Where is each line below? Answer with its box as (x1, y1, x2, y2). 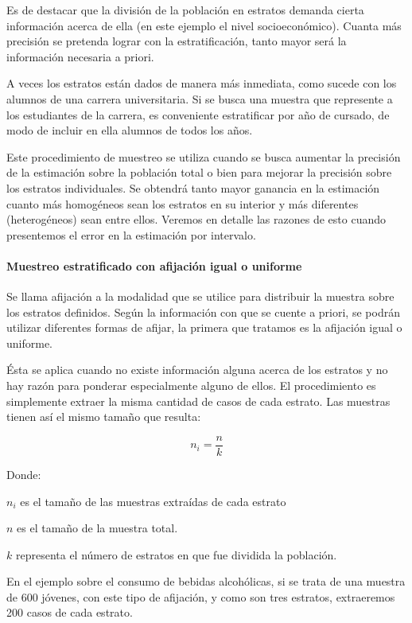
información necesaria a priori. (6, 48, 154, 64)
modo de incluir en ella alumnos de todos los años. (6, 122, 253, 138)
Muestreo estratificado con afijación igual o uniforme (6, 257, 302, 274)
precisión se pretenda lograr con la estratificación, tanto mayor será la (6, 33, 347, 49)
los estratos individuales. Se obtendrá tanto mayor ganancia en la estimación (6, 179, 380, 196)
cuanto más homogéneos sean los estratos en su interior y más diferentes (6, 195, 359, 212)
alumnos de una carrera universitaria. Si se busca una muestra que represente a (6, 90, 393, 107)
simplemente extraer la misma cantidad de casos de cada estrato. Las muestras (6, 392, 391, 409)
